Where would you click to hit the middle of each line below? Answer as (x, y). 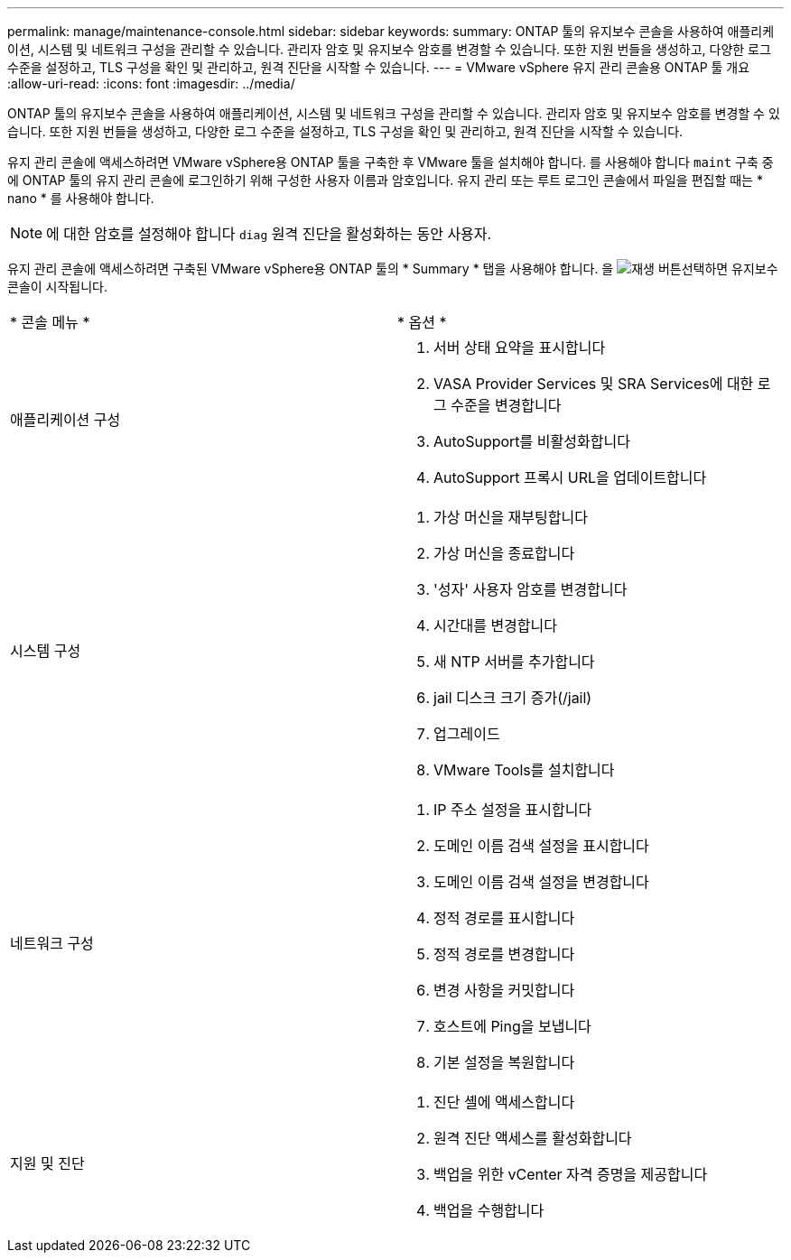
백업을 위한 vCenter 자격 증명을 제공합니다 (571, 1174)
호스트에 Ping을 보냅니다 (512, 1026)
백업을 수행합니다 (489, 1210)
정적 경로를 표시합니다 (504, 918)
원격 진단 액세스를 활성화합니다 (533, 1138)
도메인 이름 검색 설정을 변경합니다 (541, 882)
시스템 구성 (46, 651)
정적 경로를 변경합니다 (504, 954)
